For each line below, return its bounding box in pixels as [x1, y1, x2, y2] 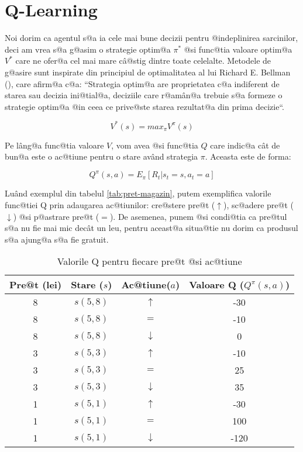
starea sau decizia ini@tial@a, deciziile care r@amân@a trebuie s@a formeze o [5, 89, 283, 101]
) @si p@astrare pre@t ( [13, 210, 99, 222]
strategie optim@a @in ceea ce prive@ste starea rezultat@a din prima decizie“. [5, 100, 284, 112]
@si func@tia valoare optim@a [184, 43, 292, 55]
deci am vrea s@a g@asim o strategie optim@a [5, 43, 171, 55]
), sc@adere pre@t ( [223, 199, 294, 211]
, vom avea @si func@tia [111, 139, 198, 151]
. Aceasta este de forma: [205, 150, 291, 163]
